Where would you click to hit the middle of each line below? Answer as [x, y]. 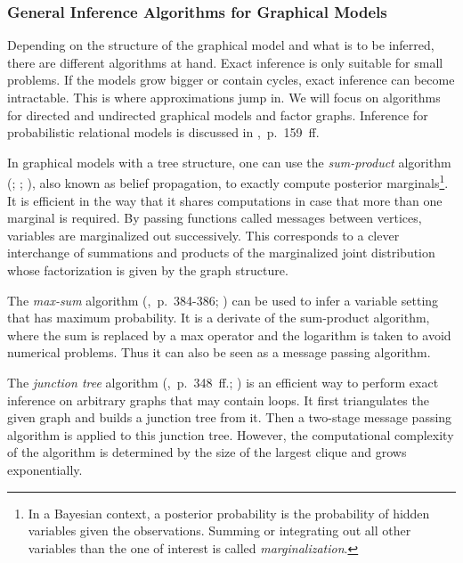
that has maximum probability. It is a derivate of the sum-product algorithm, [219, 318]
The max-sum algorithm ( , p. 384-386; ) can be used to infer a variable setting [223, 300]
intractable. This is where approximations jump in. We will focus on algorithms [224, 97]
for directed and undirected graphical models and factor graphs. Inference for [218, 114]
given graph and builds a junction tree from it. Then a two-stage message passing [230, 417]
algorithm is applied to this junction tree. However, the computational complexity [231, 434]
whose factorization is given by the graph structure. [148, 270]
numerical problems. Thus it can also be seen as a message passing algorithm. [219, 352]
